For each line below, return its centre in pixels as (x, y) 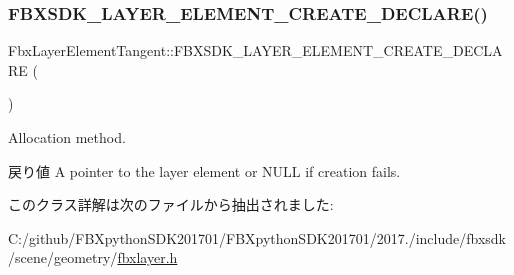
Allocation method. (67, 137)
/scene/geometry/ (63, 257)
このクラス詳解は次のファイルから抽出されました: (171, 204)
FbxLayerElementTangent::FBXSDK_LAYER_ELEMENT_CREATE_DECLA (255, 50)
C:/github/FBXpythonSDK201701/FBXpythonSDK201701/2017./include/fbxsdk (257, 237)
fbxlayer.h (147, 257)
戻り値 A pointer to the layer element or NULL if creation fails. (204, 170)
